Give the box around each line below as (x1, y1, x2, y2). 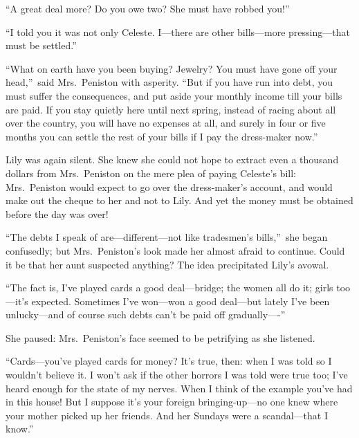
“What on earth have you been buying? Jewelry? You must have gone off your (6, 61, 338, 75)
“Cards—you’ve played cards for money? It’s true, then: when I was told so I (6, 354, 332, 368)
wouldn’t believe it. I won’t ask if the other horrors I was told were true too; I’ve (6, 367, 348, 382)
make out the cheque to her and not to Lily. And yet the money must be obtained (6, 193, 353, 208)
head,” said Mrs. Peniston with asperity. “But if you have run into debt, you (6, 75, 333, 89)
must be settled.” (6, 38, 77, 53)
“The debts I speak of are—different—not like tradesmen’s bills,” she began (6, 230, 328, 244)
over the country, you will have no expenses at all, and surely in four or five (6, 116, 326, 130)
